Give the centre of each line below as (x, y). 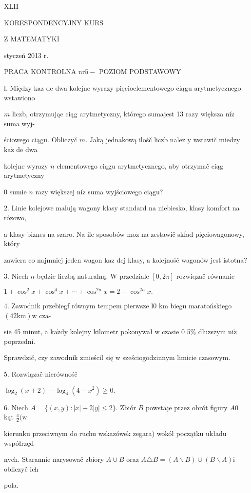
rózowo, (15, 217)
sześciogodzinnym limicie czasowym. (176, 357)
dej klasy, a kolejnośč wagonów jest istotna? (182, 259)
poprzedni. (20, 341)
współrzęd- (20, 443)
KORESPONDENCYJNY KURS (54, 22)
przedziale (134, 276)
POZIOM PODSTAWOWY (140, 71)
